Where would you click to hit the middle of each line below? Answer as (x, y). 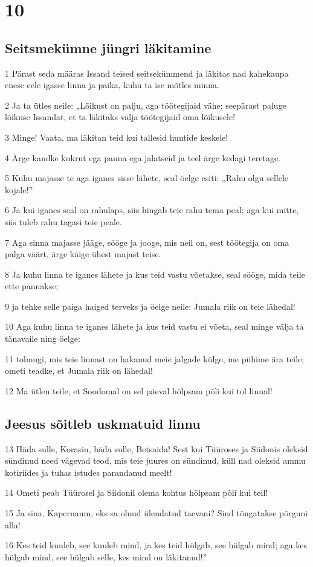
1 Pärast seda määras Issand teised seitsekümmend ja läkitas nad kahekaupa (147, 73)
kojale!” (19, 189)
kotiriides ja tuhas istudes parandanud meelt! (89, 472)
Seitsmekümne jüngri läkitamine (108, 47)
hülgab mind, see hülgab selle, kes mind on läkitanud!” (106, 556)
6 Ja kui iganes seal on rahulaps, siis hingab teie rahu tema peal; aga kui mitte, (152, 210)
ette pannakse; (32, 286)
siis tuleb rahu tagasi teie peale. (63, 221)
